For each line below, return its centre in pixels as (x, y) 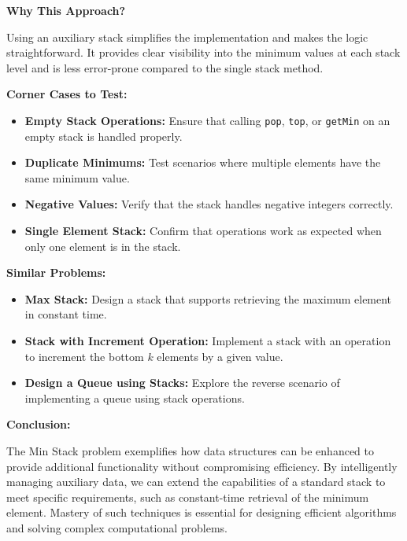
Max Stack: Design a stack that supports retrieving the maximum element (208, 298)
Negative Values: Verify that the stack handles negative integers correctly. (209, 204)
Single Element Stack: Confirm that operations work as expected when (203, 230)
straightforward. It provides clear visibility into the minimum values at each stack (203, 52)
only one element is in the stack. (103, 246)
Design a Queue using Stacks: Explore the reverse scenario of (182, 383)
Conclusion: (39, 424)
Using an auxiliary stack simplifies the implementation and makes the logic (187, 37)
